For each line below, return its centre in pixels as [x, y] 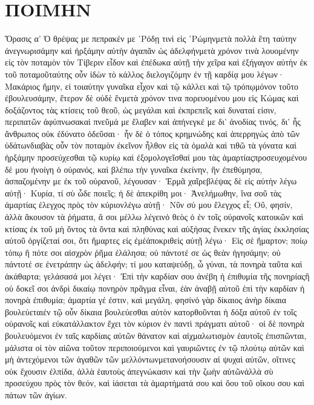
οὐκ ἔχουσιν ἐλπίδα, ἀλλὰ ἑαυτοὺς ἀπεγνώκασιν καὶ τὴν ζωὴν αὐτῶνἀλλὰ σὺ [139, 371]
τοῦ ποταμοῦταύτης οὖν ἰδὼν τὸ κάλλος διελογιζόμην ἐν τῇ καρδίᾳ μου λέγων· [145, 74]
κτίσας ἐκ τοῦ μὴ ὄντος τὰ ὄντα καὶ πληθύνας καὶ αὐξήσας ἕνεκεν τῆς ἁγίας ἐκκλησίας [157, 228]
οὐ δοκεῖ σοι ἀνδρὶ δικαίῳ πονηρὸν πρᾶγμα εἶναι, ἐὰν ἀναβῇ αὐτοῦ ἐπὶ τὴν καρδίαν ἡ [155, 288]
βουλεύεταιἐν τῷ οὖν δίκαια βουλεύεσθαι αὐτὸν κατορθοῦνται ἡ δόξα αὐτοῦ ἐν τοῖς [151, 311]
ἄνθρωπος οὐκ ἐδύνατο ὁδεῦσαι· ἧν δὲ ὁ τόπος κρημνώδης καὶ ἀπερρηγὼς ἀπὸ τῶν [152, 133]
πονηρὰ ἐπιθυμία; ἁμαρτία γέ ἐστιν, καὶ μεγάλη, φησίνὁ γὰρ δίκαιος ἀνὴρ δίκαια [146, 300]
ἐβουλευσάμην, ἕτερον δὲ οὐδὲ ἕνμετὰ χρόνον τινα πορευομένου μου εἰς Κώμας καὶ [152, 98]
